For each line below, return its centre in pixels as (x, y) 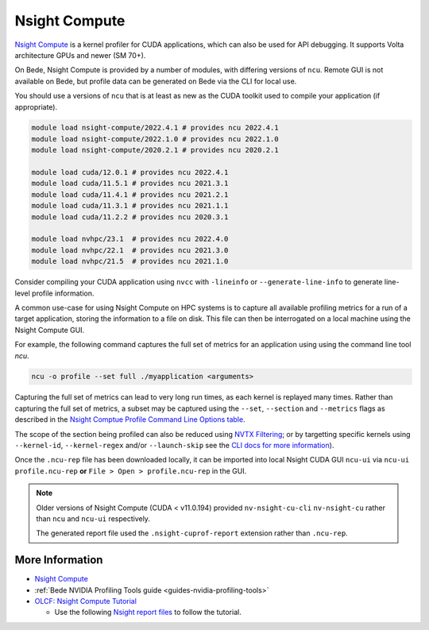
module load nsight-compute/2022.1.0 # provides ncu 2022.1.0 (155, 139)
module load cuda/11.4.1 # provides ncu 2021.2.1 (130, 194)
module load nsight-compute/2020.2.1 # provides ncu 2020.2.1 (155, 150)
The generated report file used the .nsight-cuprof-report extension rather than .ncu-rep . (192, 533)
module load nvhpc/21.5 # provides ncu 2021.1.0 (130, 261)
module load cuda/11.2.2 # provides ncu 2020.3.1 (130, 217)
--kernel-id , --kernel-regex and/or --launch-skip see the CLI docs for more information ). (174, 446)
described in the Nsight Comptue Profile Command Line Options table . (130, 419)
